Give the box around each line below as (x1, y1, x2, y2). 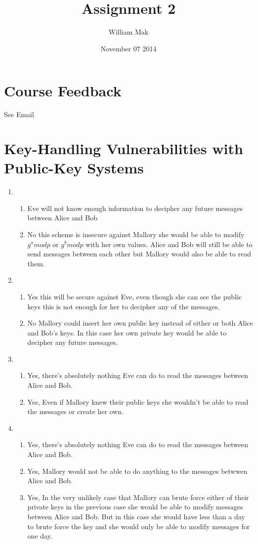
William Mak (108, 27, 149, 37)
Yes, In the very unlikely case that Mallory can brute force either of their (27, 492, 249, 502)
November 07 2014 (100, 43, 157, 53)
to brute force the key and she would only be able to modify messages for (27, 521, 250, 531)
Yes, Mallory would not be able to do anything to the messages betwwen (27, 465, 248, 476)
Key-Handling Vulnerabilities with (4, 138, 243, 159)
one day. (27, 531, 52, 541)
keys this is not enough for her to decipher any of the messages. (27, 301, 220, 311)
